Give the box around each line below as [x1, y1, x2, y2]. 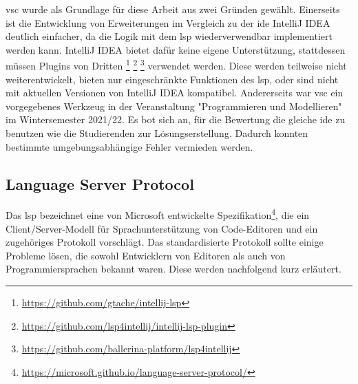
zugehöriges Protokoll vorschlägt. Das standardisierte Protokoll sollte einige [6, 235, 324, 249]
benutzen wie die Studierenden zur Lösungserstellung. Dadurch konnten [6, 126, 308, 140]
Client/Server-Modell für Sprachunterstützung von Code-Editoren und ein [6, 221, 318, 235]
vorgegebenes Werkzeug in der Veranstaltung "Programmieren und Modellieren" [6, 98, 342, 113]
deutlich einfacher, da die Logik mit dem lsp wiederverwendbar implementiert [6, 29, 333, 43]
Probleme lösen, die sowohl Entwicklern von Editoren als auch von [6, 248, 286, 262]
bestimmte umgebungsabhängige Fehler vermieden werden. [6, 139, 253, 153]
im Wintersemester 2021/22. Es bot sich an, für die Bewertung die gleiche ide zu [6, 112, 346, 127]
